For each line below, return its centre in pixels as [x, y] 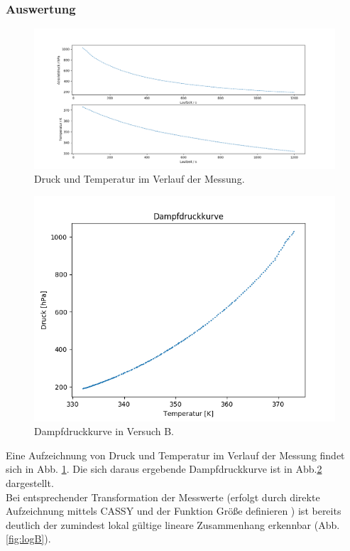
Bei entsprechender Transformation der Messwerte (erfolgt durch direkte [163, 497]
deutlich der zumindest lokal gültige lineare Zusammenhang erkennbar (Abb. [173, 524]
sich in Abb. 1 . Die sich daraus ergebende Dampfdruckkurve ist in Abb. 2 [164, 469]
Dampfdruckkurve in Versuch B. [104, 431]
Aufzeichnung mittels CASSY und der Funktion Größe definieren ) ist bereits [174, 511]
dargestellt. [30, 482]
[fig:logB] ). [28, 539]
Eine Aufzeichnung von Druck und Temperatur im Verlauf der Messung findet [175, 455]
